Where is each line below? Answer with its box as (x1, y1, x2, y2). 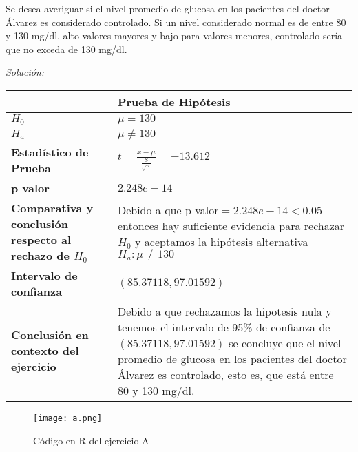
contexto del (11, 342, 79, 359)
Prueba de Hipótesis (117, 93, 231, 110)
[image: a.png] (33, 413, 103, 423)
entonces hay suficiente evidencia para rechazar (117, 218, 345, 234)
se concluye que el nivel (229, 334, 341, 351)
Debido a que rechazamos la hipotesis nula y (117, 302, 332, 319)
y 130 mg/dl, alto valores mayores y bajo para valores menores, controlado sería (6, 28, 343, 43)
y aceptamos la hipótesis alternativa (135, 234, 308, 250)
